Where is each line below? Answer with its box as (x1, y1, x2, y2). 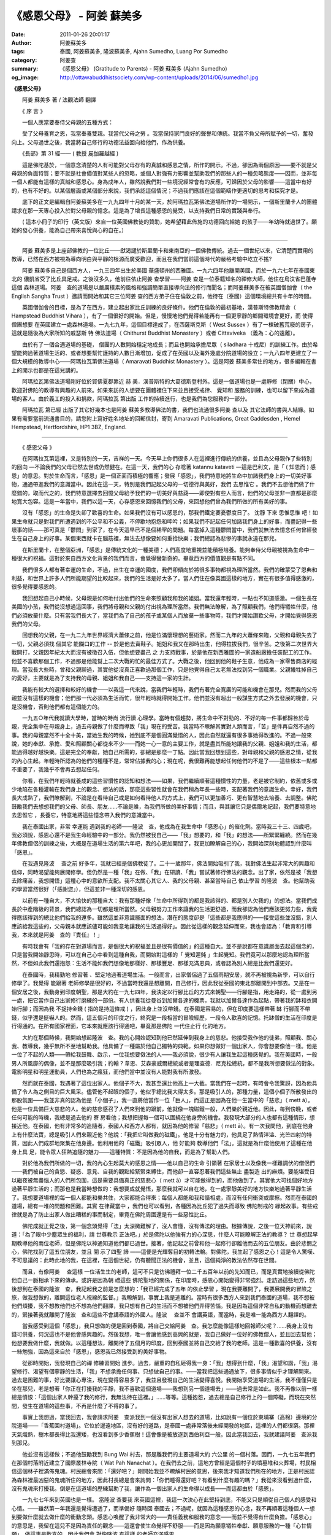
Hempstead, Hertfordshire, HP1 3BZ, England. (11, 424, 127, 431)
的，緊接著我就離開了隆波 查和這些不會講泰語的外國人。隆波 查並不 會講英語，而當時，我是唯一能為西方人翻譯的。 (11, 1311, 310, 1318)
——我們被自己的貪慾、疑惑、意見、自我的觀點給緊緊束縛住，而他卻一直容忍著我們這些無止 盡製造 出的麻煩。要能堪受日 (11, 1168, 315, 1175)
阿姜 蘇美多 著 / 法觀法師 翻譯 (21, 96, 96, 104)
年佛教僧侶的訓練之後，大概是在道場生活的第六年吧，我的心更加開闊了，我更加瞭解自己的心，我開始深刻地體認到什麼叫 (11, 840, 312, 847)
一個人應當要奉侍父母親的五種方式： (21, 119, 113, 126)
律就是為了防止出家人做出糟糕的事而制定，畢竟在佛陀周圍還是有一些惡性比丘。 (11, 1211, 210, 1218)
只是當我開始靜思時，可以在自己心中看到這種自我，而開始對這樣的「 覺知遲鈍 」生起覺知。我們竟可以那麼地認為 (11, 951, 294, 958)
